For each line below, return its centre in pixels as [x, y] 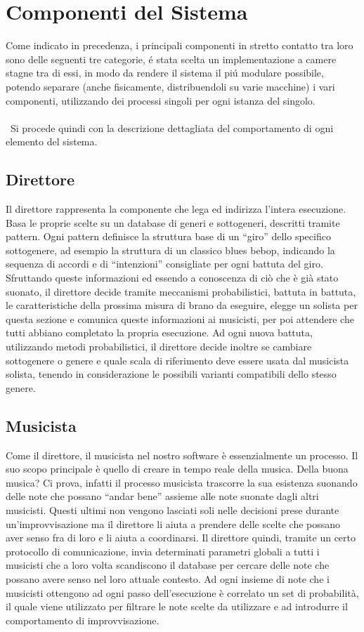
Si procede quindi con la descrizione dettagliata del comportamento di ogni [172, 127]
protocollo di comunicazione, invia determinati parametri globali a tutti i [163, 551]
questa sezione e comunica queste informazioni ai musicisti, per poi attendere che [180, 318]
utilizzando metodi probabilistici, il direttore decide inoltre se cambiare [159, 347]
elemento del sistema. [52, 141]
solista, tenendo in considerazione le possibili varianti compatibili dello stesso [171, 374]
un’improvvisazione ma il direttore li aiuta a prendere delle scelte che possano [173, 524]
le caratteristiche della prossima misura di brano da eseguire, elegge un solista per [182, 305]
